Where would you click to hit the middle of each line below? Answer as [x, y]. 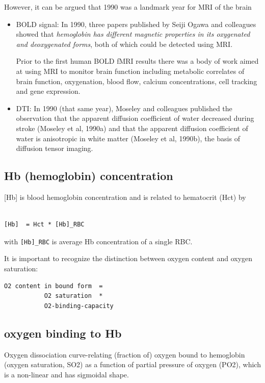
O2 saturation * [73, 296]
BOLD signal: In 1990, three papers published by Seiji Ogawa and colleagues [136, 24]
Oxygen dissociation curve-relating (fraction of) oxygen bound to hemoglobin [125, 354]
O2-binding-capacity [79, 306]
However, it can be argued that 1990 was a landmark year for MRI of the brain [128, 7]
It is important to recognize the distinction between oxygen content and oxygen [128, 258]
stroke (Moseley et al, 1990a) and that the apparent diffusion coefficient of [132, 128]
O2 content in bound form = [54, 286]
